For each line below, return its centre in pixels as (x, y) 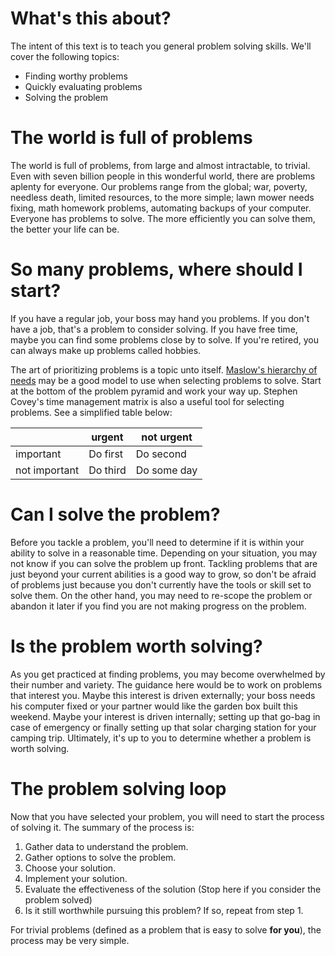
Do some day (166, 470)
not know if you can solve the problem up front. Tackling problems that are (164, 563)
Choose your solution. (70, 868)
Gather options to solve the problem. (100, 857)
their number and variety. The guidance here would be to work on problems (166, 684)
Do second (161, 454)
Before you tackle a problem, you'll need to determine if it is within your (157, 542)
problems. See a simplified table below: (91, 412)
